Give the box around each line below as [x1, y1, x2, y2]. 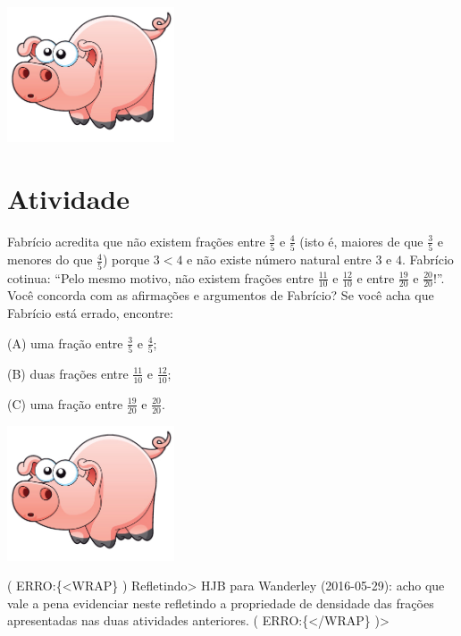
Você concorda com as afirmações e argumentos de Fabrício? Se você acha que [7, 286, 434, 305]
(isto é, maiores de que [299, 231, 423, 250]
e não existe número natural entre [187, 250, 372, 269]
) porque [102, 250, 150, 269]
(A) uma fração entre [7, 333, 123, 352]
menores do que [7, 250, 93, 269]
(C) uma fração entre [7, 394, 123, 413]
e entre [356, 268, 395, 287]
